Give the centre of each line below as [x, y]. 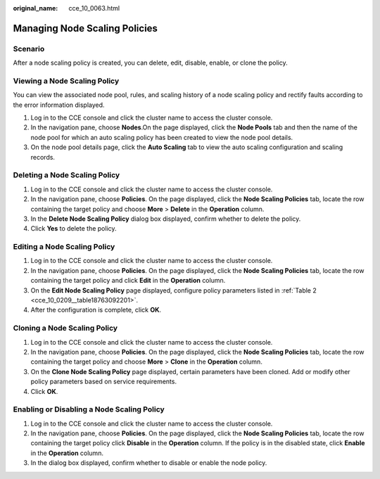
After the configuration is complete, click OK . [96, 310]
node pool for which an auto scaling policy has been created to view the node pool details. [162, 137]
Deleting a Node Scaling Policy [66, 175]
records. [43, 157]
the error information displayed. [59, 105]
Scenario [29, 49]
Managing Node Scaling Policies [85, 28]
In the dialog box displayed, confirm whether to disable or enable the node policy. [149, 463]
